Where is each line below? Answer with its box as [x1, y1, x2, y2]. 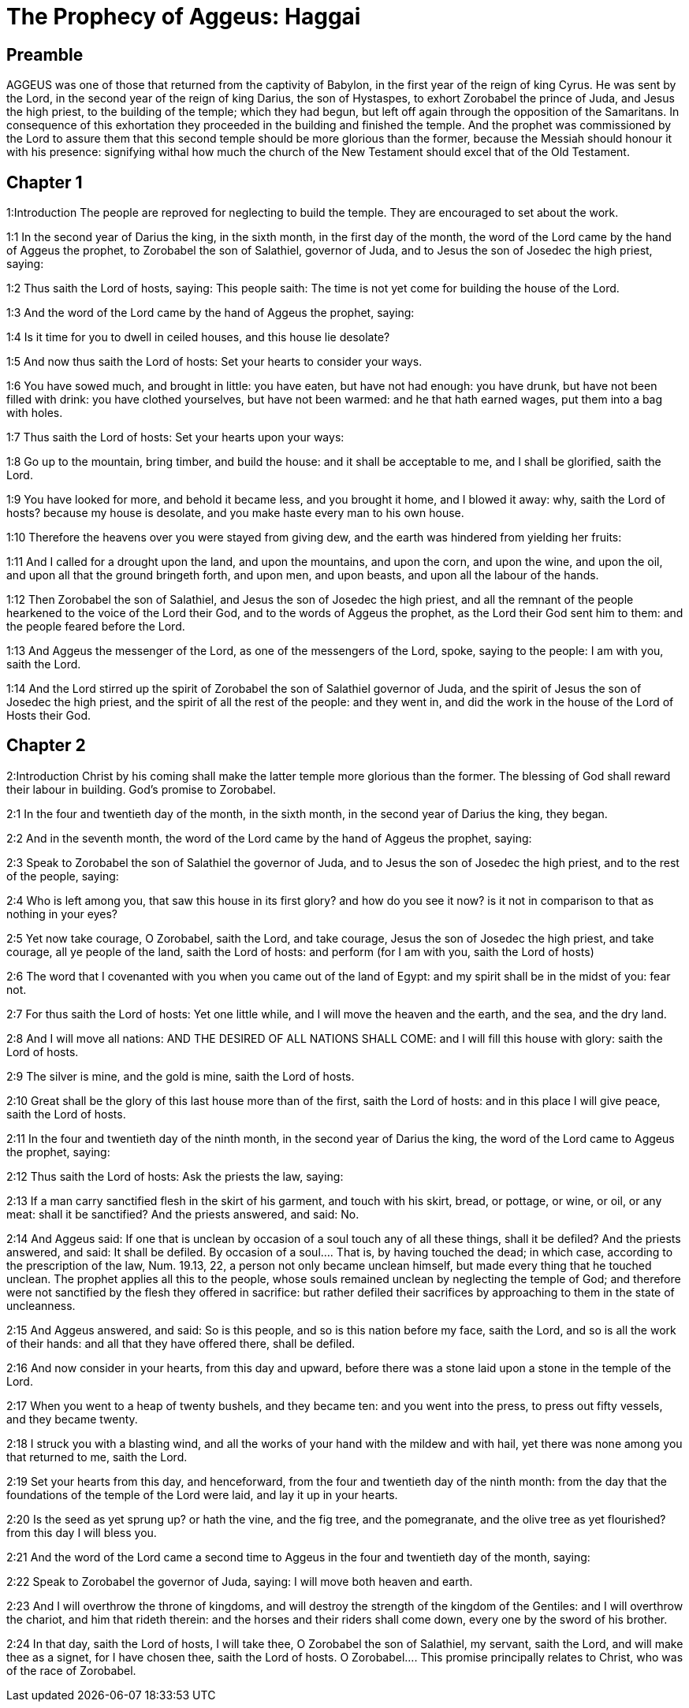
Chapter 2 [6, 735, 86, 756]
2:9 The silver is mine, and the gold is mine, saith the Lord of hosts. [6, 1069, 355, 1083]
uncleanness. [6, 1298, 76, 1312]
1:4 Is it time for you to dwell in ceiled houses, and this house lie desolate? [6, 330, 390, 344]
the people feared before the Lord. [6, 620, 185, 634]
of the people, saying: [6, 869, 119, 883]
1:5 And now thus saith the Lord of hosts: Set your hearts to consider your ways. [6, 355, 423, 369]
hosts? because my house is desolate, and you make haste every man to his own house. [6, 506, 464, 520]
